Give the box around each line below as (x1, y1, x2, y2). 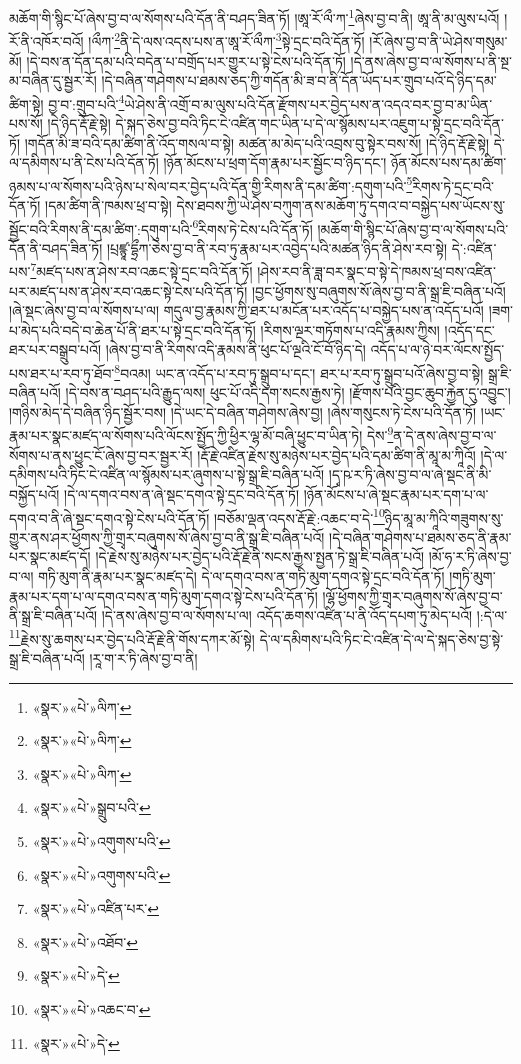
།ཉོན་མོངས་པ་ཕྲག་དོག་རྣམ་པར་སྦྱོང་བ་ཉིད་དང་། (163, 152, 387, 173)
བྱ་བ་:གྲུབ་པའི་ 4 (48, 90, 125, 114)
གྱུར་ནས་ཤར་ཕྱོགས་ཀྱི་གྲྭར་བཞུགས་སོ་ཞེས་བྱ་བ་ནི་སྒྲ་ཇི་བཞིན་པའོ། (9, 526, 325, 547)
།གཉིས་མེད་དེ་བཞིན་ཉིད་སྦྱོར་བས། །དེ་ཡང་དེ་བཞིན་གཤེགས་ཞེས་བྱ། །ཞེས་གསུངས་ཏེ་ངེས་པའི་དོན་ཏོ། (9, 401, 477, 422)
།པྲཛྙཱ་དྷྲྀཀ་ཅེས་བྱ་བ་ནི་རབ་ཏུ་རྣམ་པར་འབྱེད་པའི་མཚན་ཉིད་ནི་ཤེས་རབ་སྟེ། (106, 237, 448, 258)
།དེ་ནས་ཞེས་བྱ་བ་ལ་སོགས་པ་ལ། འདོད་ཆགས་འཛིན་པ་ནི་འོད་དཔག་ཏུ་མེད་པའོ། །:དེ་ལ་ (101, 605, 508, 626)
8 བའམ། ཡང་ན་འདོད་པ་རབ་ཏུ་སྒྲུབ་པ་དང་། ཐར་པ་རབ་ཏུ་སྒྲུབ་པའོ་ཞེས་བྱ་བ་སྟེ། (114, 360, 484, 383)
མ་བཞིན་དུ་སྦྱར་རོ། (9, 70, 97, 91)
